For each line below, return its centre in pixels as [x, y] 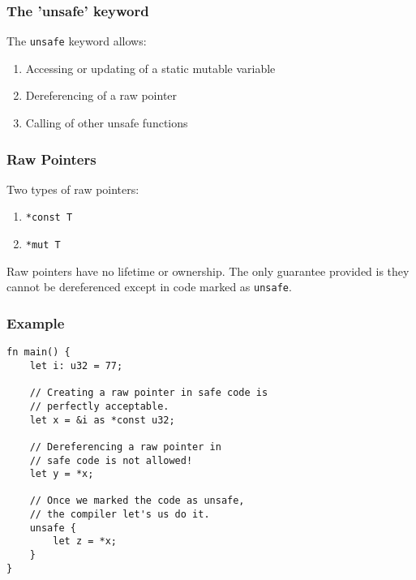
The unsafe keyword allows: [77, 41]
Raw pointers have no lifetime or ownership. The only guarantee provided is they [208, 271]
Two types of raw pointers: [73, 189]
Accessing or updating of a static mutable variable [150, 68]
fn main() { [39, 352]
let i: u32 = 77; [76, 365]
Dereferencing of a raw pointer [101, 95]
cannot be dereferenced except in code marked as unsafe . [149, 287]
